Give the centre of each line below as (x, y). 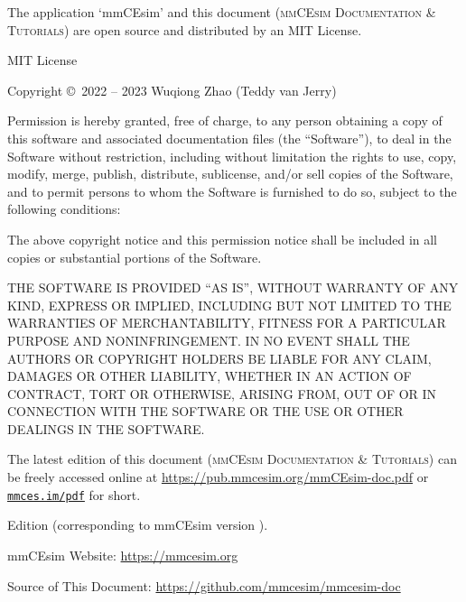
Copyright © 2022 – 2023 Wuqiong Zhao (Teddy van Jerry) (172, 90)
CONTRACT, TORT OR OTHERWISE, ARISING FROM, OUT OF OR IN (222, 393)
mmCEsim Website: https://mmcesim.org (123, 555)
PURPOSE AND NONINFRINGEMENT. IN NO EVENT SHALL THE (209, 340)
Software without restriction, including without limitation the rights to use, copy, (232, 156)
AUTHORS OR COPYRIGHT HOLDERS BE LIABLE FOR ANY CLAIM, (219, 358)
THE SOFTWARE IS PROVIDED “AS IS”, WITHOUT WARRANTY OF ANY (233, 287)
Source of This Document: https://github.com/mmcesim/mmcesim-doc (204, 585)
